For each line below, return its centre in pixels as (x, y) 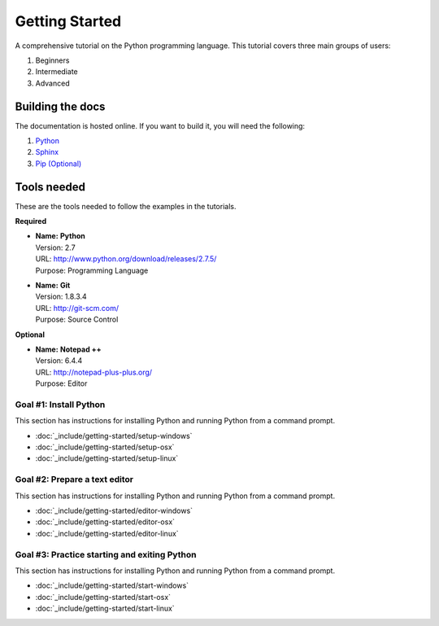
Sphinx (47, 152)
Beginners (52, 60)
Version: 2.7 (56, 247)
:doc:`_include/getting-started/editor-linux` (107, 533)
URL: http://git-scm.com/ (77, 308)
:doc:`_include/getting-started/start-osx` (103, 597)
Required (31, 221)
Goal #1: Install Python (60, 405)
